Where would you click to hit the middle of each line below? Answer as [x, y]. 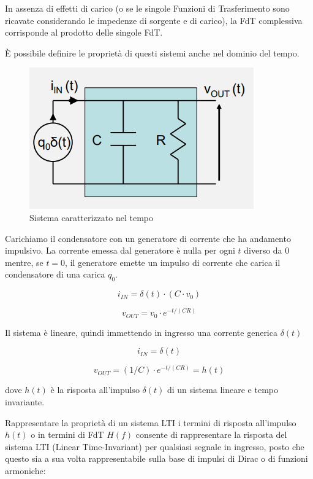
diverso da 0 [267, 250]
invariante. [25, 401]
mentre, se [24, 262]
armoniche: [25, 470]
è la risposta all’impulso [95, 390]
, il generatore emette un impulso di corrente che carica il [173, 262]
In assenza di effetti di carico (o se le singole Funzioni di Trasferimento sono [147, 8]
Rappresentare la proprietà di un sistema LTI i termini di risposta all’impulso [151, 422]
